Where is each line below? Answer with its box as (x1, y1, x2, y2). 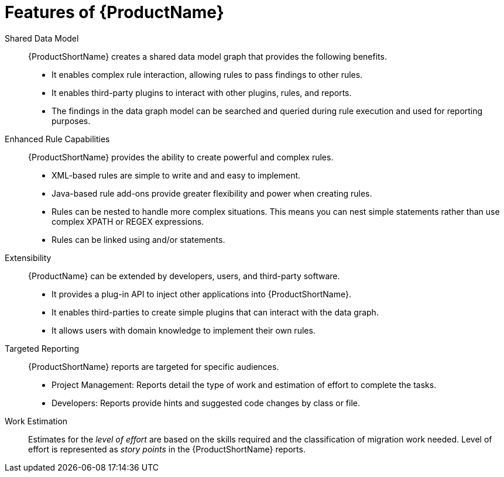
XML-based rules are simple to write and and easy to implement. (52, 170, 301, 180)
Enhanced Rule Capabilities (5, 133, 110, 144)
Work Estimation (5, 416, 68, 426)
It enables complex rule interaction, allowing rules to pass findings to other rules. (52, 69, 363, 80)
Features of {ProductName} (5, 2, 224, 22)
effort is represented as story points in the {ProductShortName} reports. (28, 444, 306, 454)
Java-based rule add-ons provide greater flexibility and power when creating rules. (52, 188, 372, 198)
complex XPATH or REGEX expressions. (52, 216, 204, 227)
